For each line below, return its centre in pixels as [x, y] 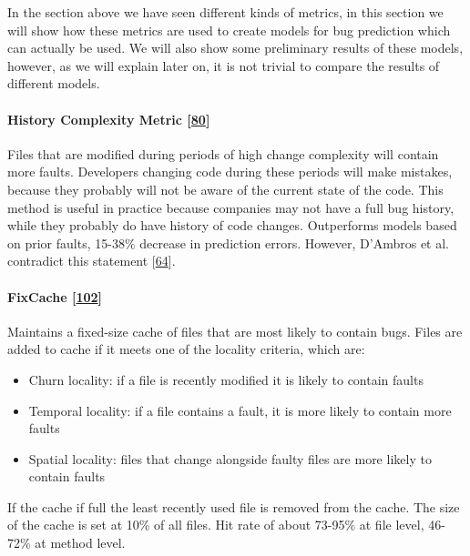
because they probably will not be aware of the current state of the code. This [225, 189]
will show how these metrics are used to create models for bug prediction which [229, 30]
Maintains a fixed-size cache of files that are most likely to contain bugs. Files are [235, 331]
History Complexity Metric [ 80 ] [109, 119]
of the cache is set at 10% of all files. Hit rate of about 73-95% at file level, [216, 525]
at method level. [80, 543]
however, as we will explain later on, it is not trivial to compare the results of [224, 65]
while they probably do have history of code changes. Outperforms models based [232, 225]
